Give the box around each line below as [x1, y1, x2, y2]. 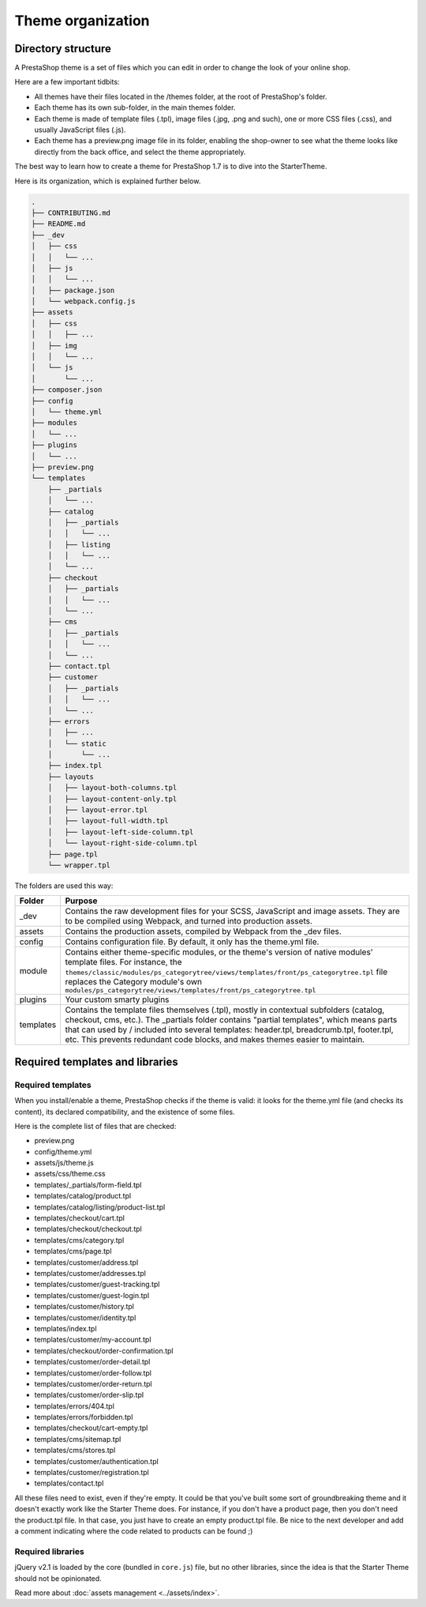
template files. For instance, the [65, 957, 182, 968]
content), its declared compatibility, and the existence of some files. [14, 1107, 236, 1116]
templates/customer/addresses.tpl [34, 1269, 146, 1278]
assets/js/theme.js [34, 1158, 94, 1168]
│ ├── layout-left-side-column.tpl [47, 827, 194, 837]
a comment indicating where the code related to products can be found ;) [14, 1526, 253, 1536]
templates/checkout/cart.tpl [34, 1214, 125, 1223]
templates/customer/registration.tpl [34, 1468, 149, 1477]
